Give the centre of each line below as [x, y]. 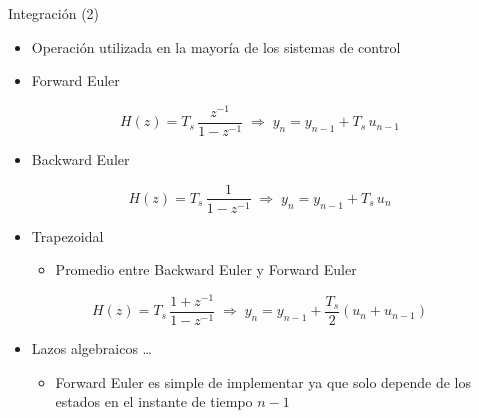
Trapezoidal [67, 235]
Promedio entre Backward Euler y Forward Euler [206, 269]
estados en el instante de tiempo [154, 401]
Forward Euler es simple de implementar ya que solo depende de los [263, 381]
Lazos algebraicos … [91, 347]
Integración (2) [54, 13]
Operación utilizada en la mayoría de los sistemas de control [216, 46]
